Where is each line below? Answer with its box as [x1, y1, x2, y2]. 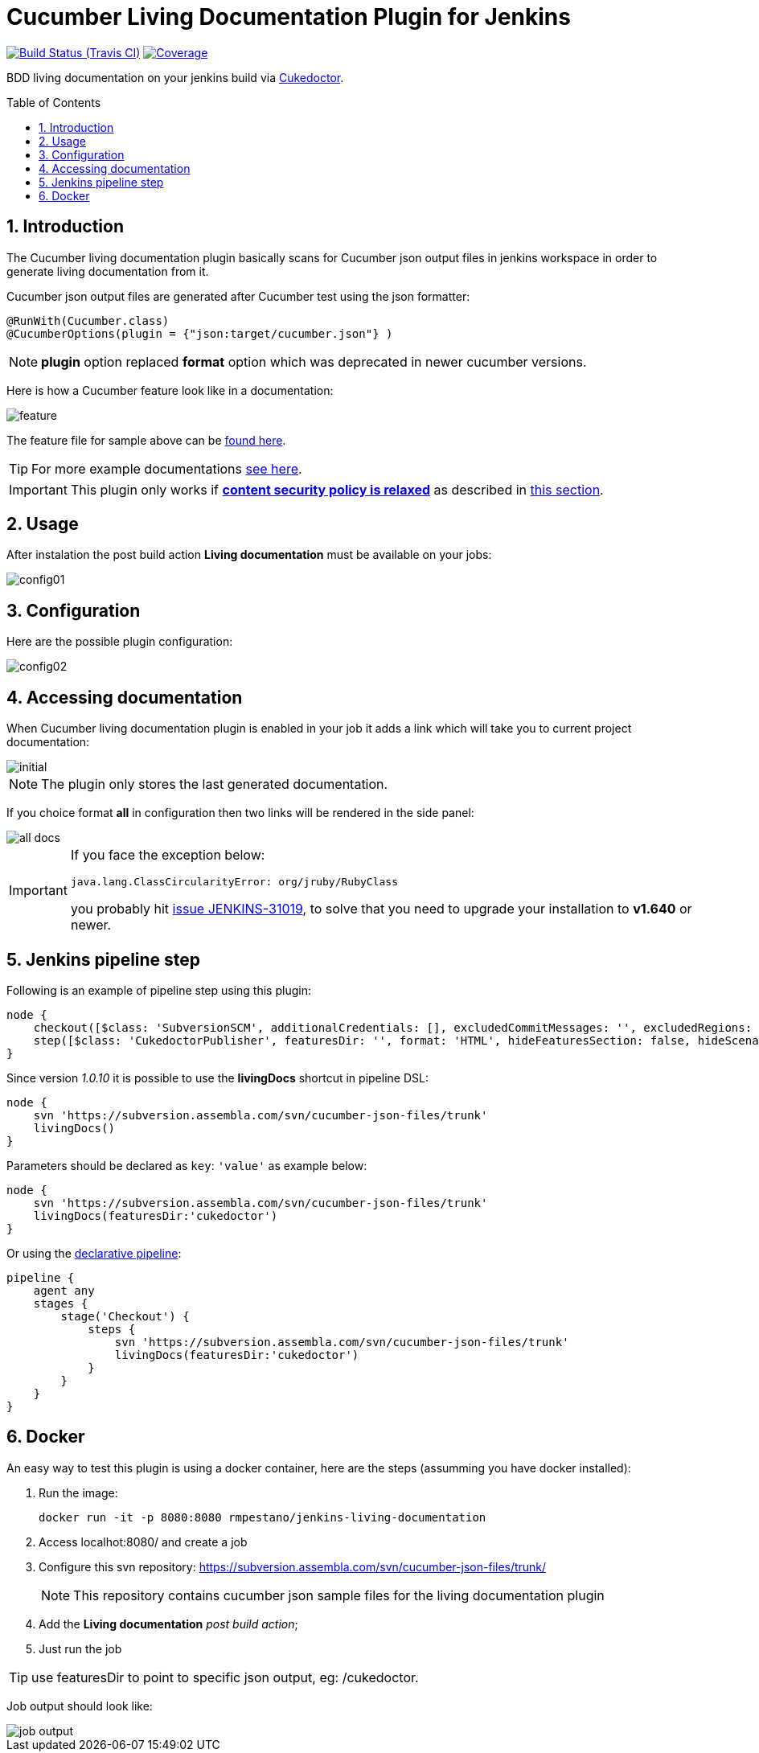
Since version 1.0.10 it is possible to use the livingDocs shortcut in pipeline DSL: [6, 1070, 429, 1085]
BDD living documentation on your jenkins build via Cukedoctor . [6, 70, 344, 84]
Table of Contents [6, 95, 101, 109]
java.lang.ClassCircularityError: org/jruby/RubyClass [70, 876, 398, 889]
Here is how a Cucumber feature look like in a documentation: [6, 383, 334, 397]
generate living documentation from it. [6, 264, 209, 278]
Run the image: [39, 1485, 118, 1500]
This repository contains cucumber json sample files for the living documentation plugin [73, 1587, 605, 1603]
